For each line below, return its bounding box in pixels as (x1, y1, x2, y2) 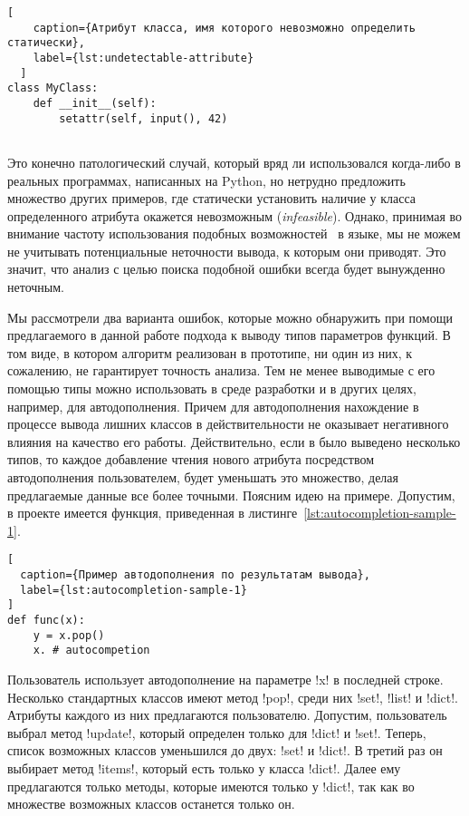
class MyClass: (7, 82, 99, 95)
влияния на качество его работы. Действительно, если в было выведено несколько (7, 432, 461, 451)
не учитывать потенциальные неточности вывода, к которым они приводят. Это (7, 241, 446, 260)
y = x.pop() (33, 628, 105, 642)
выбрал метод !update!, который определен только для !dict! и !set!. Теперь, (7, 723, 426, 742)
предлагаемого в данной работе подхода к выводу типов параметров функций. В (7, 325, 451, 345)
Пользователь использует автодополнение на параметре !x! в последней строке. (7, 669, 444, 688)
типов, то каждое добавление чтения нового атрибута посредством (7, 450, 375, 469)
